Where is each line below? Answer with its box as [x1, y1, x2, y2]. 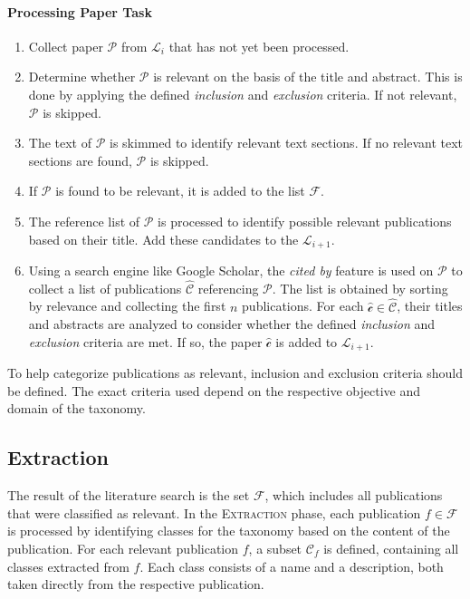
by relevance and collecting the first [28, 296, 226, 315]
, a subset [248, 539, 302, 558]
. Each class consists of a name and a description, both [139, 556, 444, 575]
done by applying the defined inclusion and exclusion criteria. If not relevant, [28, 84, 457, 103]
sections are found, [28, 150, 132, 169]
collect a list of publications [28, 278, 182, 297]
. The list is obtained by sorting [272, 278, 448, 297]
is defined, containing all [323, 539, 459, 558]
